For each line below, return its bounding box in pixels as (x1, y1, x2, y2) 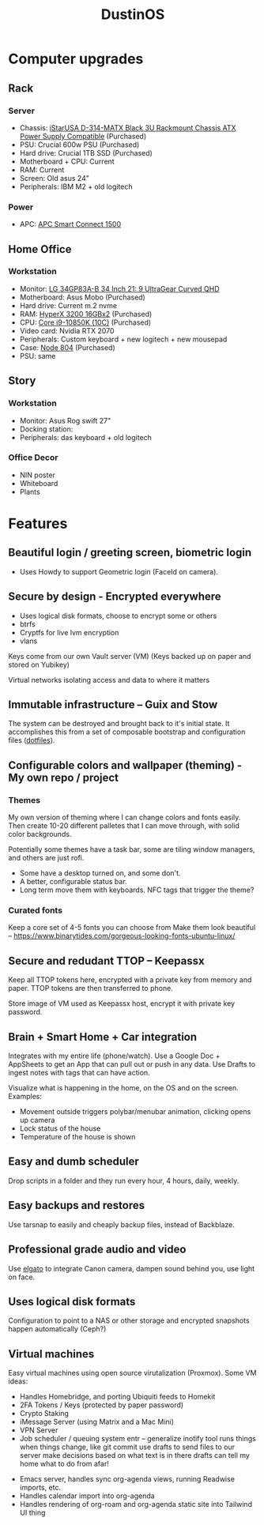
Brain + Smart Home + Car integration (8, 1030, 198, 1044)
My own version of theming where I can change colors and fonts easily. (8, 812, 241, 823)
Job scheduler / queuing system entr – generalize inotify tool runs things (19, 1434, 257, 1444)
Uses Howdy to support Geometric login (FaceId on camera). (19, 567, 219, 576)
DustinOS (100, 6, 165, 24)
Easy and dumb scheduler (8, 1155, 140, 1169)
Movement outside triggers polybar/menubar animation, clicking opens (19, 1107, 251, 1116)
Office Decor (8, 452, 58, 463)
